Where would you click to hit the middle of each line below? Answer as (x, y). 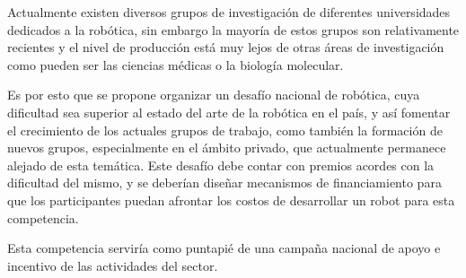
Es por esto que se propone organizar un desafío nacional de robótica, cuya (214, 95)
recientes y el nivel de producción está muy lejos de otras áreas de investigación (226, 47)
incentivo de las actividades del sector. (113, 265)
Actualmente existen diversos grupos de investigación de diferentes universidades (229, 12)
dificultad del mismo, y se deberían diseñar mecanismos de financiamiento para (224, 182)
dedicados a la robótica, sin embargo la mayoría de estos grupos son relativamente (233, 29)
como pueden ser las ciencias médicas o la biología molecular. (176, 64)
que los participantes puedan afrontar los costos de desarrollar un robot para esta (231, 200)
